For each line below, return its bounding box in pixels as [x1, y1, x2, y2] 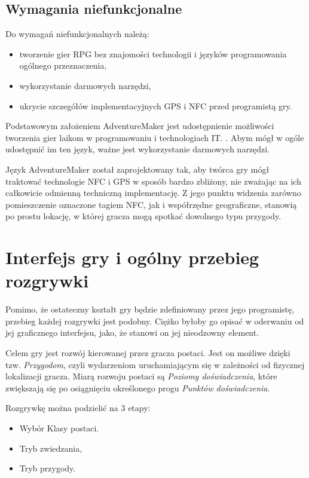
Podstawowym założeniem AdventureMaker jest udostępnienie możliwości [5, 119, 274, 132]
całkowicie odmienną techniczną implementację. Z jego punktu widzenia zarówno [5, 186, 301, 199]
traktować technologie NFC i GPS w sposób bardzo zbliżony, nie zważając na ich [5, 174, 301, 187]
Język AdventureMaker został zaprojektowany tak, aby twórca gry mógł [5, 163, 270, 175]
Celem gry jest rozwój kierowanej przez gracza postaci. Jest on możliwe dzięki [5, 347, 290, 359]
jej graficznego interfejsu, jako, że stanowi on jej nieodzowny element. [5, 326, 259, 339]
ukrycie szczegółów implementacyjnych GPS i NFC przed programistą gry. [19, 99, 292, 112]
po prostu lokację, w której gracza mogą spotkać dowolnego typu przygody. [5, 210, 282, 222]
